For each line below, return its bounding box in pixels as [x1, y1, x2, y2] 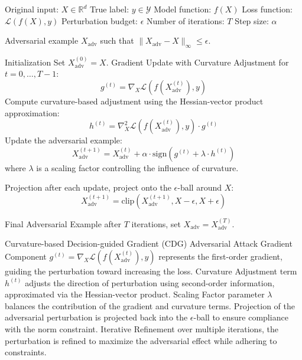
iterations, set [131, 217, 181, 230]
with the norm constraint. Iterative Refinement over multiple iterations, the [5, 322, 278, 335]
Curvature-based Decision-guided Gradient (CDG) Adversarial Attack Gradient [5, 237, 293, 250]
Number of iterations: [147, 14, 225, 27]
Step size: [235, 14, 269, 27]
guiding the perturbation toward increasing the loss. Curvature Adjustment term [5, 264, 297, 277]
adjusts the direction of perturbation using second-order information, [25, 276, 275, 289]
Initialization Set [5, 55, 66, 68]
